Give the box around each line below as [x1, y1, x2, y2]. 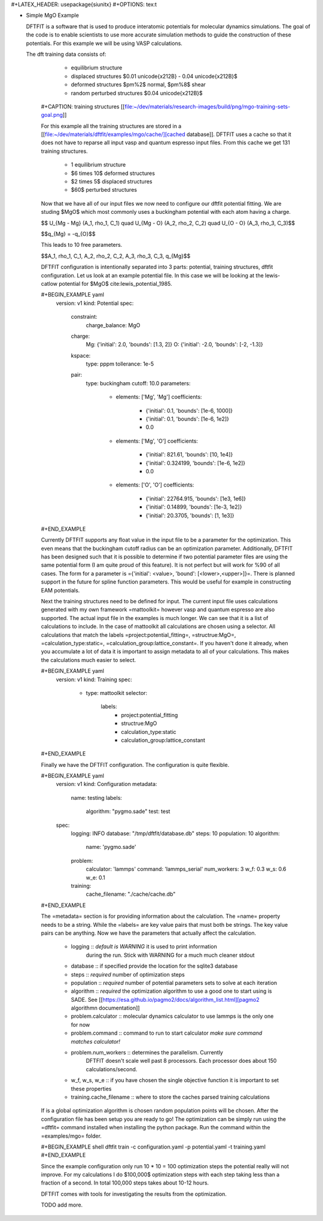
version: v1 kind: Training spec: [56, 676, 133, 683]
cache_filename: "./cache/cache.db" [86, 890, 176, 898]
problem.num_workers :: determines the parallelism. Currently [71, 1049, 224, 1056]
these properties [71, 1085, 112, 1092]
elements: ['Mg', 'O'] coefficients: [115, 437, 199, 445]
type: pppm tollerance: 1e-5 [86, 360, 154, 368]
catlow [41, 280, 58, 287]
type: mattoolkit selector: [86, 689, 148, 696]
